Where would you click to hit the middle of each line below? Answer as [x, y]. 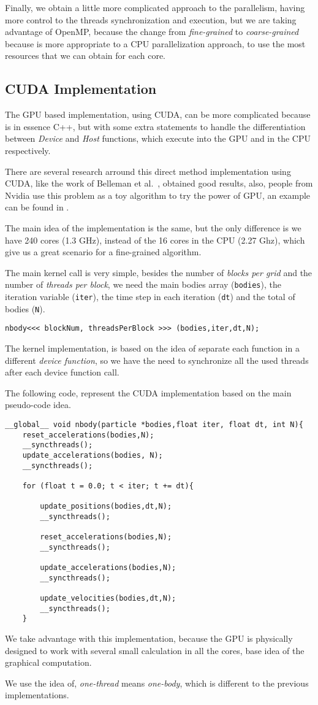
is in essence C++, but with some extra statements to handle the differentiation [155, 126]
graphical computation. [48, 662]
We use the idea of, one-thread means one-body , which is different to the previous [157, 683]
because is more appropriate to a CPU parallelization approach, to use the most [155, 43]
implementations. [37, 695]
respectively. [28, 150]
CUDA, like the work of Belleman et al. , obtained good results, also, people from [159, 183]
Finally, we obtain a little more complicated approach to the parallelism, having [155, 7]
